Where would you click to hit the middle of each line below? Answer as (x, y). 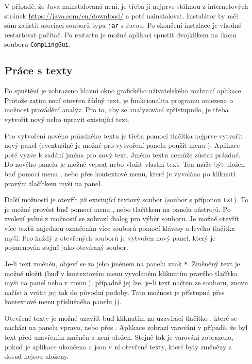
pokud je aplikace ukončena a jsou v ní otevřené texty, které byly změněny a (118, 346)
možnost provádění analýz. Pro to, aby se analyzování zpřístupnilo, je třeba (117, 110)
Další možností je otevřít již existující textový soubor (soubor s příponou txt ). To (126, 199)
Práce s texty (39, 70)
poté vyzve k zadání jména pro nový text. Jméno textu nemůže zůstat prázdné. (123, 154)
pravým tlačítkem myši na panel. (53, 183)
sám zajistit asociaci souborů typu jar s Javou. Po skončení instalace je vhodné (123, 25)
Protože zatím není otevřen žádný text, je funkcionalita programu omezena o (119, 100)
